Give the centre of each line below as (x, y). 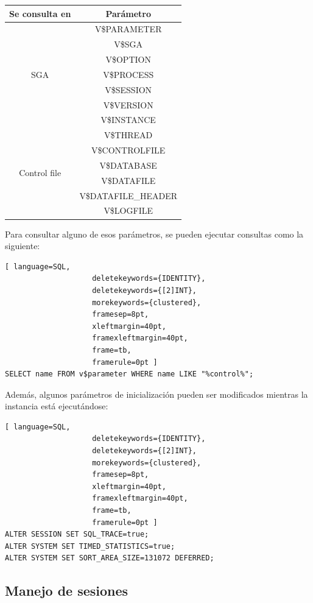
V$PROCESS (128, 74)
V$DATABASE (128, 165)
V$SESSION (128, 89)
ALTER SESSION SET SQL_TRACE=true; (77, 534)
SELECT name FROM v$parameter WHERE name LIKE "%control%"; (129, 374)
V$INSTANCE (128, 120)
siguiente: (23, 246)
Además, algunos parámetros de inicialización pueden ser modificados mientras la (156, 394)
